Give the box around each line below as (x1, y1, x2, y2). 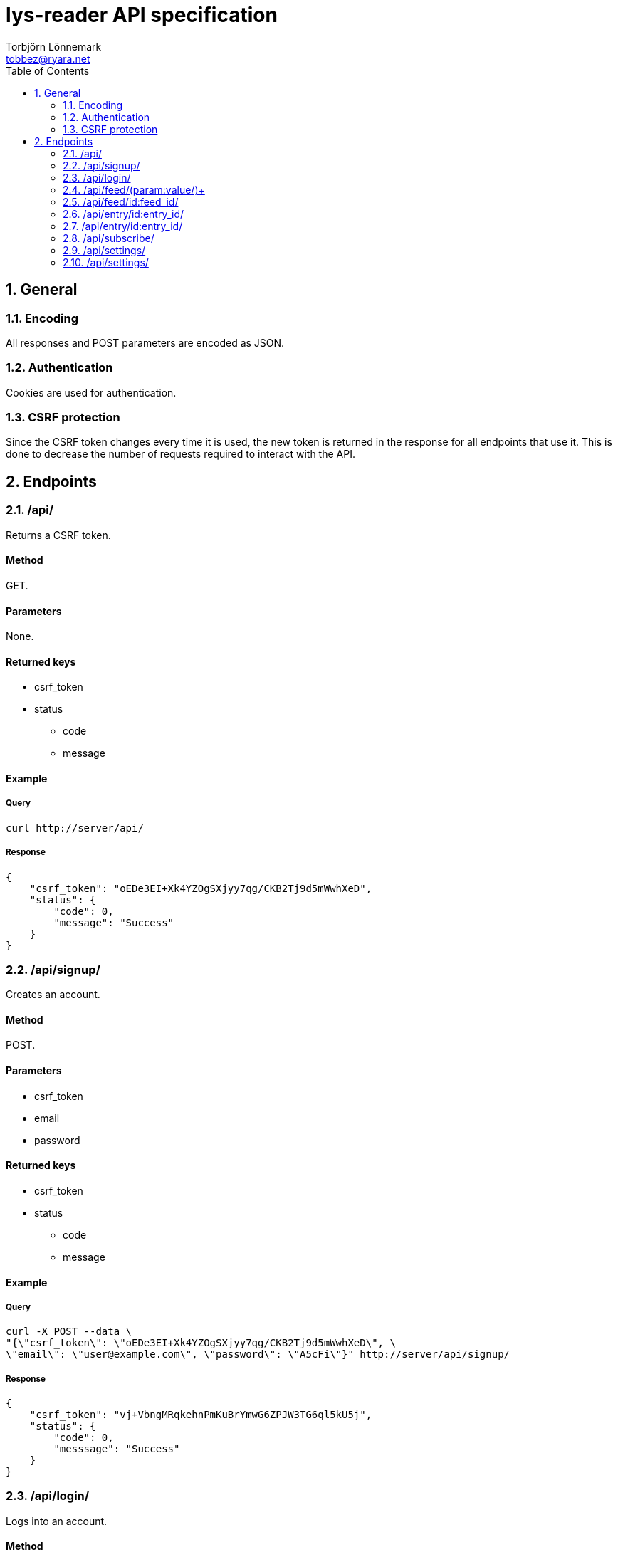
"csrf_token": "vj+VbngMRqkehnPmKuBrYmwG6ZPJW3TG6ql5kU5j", (29, 1409, 372, 1421)
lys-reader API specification (6, 3, 278, 27)
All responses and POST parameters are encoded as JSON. (6, 336, 285, 349)
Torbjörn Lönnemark (6, 40, 102, 53)
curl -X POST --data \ (6, 1326, 132, 1338)
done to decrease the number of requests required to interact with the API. (6, 448, 355, 461)
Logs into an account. (6, 1514, 108, 1527)
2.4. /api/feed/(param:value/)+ (63, 183, 205, 196)
